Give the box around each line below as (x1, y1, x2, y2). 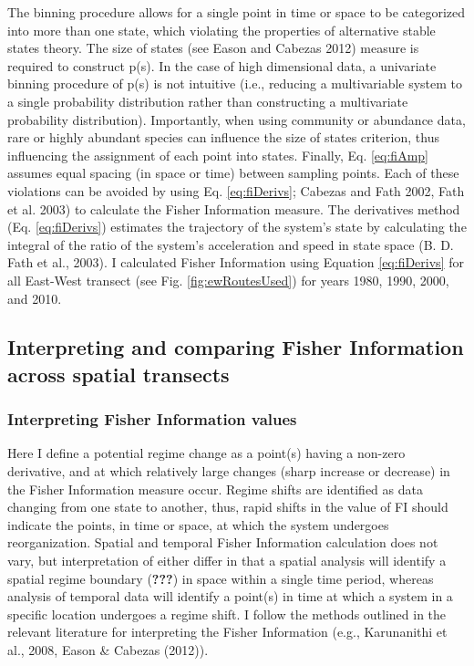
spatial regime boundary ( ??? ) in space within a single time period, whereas (7, 568, 434, 588)
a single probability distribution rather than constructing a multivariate (7, 91, 408, 110)
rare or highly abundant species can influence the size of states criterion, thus (7, 128, 439, 147)
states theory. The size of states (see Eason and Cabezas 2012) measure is (7, 38, 419, 57)
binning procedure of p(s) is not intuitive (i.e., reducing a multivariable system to (7, 74, 463, 93)
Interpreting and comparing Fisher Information (7, 333, 464, 361)
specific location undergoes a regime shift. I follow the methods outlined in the (7, 604, 447, 623)
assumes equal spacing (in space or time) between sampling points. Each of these (7, 163, 459, 182)
